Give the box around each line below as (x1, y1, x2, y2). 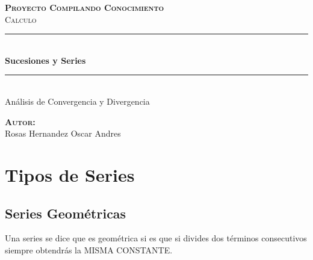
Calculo (5, 13, 37, 25)
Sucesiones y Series (5, 54, 86, 66)
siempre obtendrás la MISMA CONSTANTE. (5, 243, 173, 256)
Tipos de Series (5, 162, 135, 187)
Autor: (5, 115, 36, 128)
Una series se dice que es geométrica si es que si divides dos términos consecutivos (5, 232, 307, 244)
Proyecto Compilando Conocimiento (5, 1, 164, 13)
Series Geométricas (5, 203, 126, 222)
